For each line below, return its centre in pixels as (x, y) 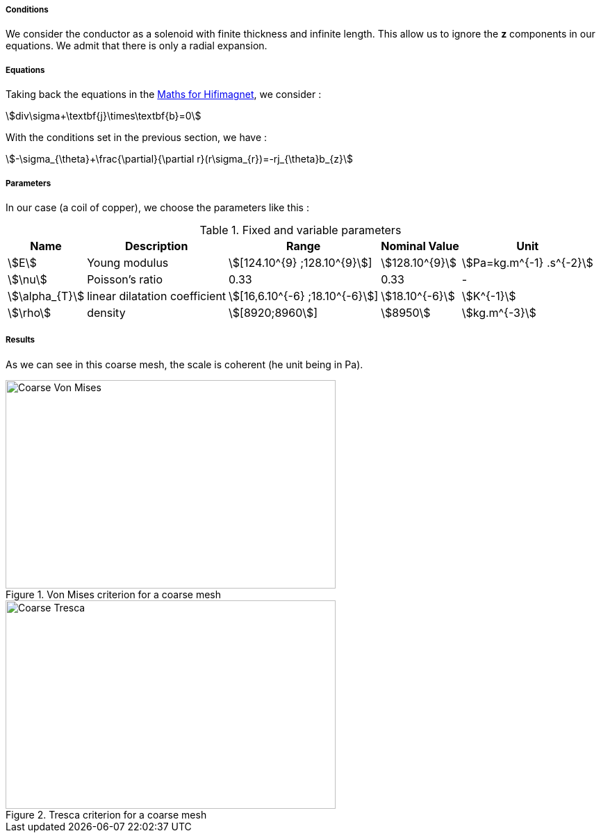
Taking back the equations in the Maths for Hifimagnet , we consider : (164, 95)
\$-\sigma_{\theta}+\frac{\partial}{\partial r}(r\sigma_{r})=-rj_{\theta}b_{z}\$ (180, 159)
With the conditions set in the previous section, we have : (137, 138)
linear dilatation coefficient (157, 296)
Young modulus (128, 262)
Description (156, 246)
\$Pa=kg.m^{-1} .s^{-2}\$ (527, 262)
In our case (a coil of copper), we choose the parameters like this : (157, 207)
